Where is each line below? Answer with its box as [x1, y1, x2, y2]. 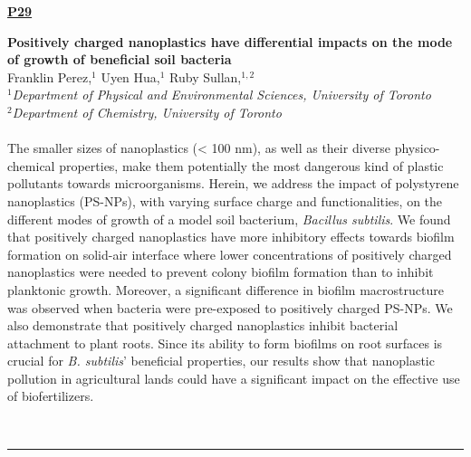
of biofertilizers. [7, 386, 94, 405]
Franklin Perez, [7, 67, 92, 86]
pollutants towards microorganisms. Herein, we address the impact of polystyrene [7, 174, 459, 193]
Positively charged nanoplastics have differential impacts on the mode [7, 32, 453, 51]
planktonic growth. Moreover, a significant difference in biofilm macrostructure [7, 280, 444, 299]
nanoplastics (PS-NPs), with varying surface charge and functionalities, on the [7, 191, 443, 210]
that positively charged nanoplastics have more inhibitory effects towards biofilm [7, 227, 455, 246]
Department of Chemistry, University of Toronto [12, 102, 282, 121]
